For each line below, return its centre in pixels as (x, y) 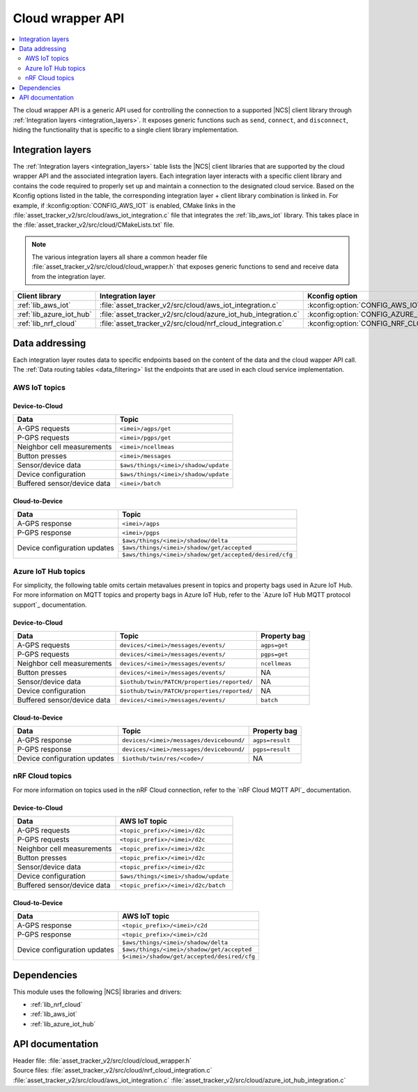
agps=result (271, 740)
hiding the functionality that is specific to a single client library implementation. (126, 130)
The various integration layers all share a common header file (119, 257)
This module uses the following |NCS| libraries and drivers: (98, 992)
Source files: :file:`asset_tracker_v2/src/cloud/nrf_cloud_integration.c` (113, 1070)
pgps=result (271, 749)
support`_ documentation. (50, 605)
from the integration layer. (69, 276)
